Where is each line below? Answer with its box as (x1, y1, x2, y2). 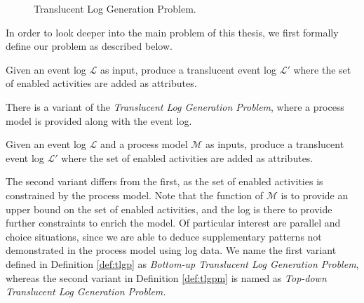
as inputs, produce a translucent (205, 137, 344, 151)
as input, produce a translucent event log (100, 62, 277, 76)
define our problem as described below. (6, 39, 173, 53)
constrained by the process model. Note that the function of (6, 187, 264, 202)
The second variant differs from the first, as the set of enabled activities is (6, 174, 323, 189)
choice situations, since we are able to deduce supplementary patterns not (6, 229, 322, 243)
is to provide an (281, 187, 349, 202)
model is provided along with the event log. (6, 113, 192, 128)
